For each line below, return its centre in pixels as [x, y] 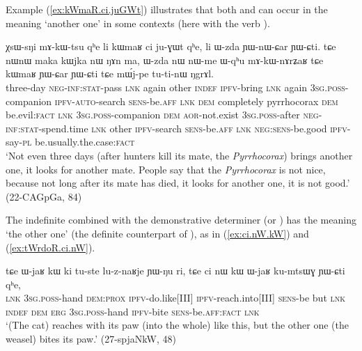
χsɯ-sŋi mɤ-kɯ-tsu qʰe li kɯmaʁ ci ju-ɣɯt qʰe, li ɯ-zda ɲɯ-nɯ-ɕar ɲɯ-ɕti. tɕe [171, 46]
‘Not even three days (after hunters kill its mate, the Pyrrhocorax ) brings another [179, 155]
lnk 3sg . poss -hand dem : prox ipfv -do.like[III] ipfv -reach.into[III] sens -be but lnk [176, 298]
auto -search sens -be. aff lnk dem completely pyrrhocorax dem [206, 101]
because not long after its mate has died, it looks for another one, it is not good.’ [178, 183]
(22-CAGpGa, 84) [44, 196]
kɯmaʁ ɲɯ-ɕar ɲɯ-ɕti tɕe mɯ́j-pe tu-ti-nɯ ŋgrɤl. [110, 73]
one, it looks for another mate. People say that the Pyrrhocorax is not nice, [166, 169]
